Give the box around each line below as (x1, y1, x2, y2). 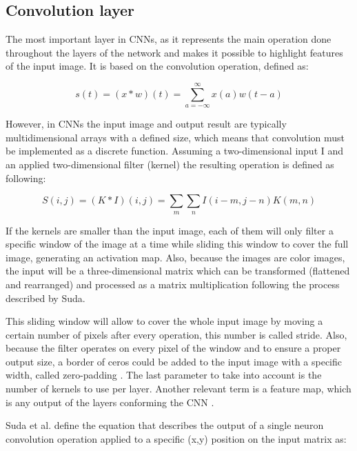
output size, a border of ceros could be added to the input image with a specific (6, 354, 343, 368)
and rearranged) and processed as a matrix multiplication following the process (6, 277, 340, 291)
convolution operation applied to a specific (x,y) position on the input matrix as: (6, 431, 347, 445)
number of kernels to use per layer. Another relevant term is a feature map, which (6, 381, 351, 396)
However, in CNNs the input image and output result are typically (6, 117, 287, 131)
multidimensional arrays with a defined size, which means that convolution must (6, 130, 345, 144)
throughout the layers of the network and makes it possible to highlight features (6, 45, 343, 59)
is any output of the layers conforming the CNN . (6, 394, 214, 409)
